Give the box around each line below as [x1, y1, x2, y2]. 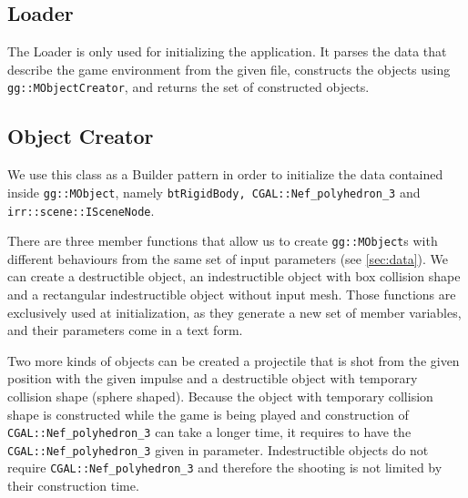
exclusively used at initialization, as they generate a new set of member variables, [7, 302, 462, 321]
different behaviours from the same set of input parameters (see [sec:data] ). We [7, 249, 449, 268]
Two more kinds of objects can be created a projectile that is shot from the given [7, 351, 460, 370]
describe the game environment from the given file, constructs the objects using [7, 59, 451, 78]
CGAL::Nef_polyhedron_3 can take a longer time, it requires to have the [7, 422, 412, 442]
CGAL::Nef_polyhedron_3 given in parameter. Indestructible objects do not [7, 440, 429, 459]
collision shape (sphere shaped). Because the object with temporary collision [7, 386, 433, 405]
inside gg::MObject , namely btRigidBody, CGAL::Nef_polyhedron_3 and [7, 182, 421, 201]
